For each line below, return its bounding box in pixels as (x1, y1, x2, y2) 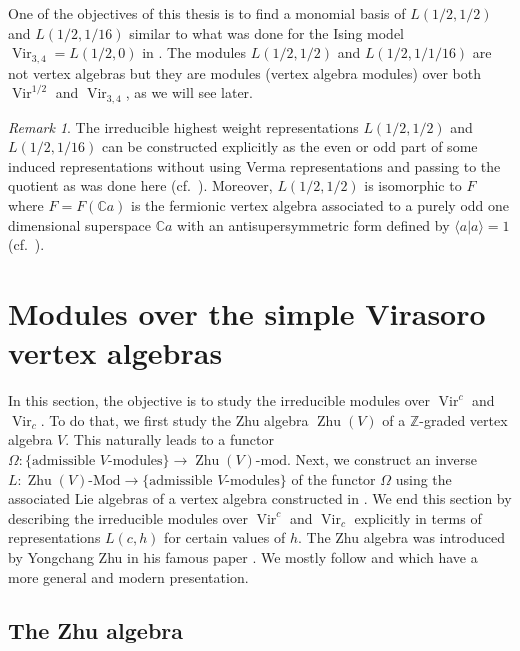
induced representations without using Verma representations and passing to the (8, 155, 501, 176)
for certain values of (164, 527, 286, 548)
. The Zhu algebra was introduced (297, 527, 506, 548)
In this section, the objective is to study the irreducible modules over (8, 390, 431, 411)
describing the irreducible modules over (8, 507, 248, 528)
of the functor (291, 468, 376, 489)
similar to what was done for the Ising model (129, 22, 404, 43)
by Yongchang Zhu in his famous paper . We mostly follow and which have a (8, 546, 478, 567)
